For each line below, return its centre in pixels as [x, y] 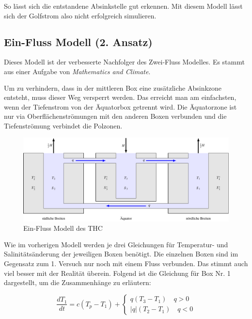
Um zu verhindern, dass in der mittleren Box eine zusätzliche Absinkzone [113, 88]
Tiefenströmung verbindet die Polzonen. [63, 125]
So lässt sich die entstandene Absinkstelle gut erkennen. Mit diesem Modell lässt [123, 6]
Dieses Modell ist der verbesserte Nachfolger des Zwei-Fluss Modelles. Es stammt [124, 62]
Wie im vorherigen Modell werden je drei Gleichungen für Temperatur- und [116, 244]
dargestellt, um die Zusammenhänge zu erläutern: [78, 282]
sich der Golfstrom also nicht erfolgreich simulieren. [80, 15]
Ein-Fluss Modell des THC [63, 228]
